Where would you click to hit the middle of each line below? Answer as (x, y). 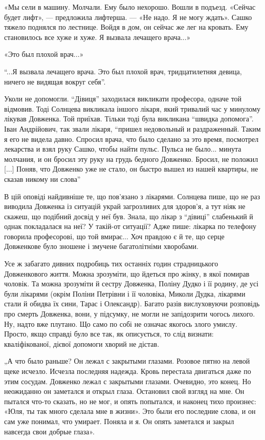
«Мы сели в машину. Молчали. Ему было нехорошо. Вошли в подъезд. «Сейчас (130, 7)
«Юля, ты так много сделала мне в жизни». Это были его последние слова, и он (130, 411)
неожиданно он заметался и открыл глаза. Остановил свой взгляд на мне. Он (124, 391)
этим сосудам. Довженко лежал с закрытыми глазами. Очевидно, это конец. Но (128, 381)
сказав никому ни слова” (42, 179)
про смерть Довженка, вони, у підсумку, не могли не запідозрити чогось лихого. (130, 314)
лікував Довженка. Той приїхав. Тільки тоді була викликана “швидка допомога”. (129, 119)
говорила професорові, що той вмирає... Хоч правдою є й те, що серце (114, 236)
